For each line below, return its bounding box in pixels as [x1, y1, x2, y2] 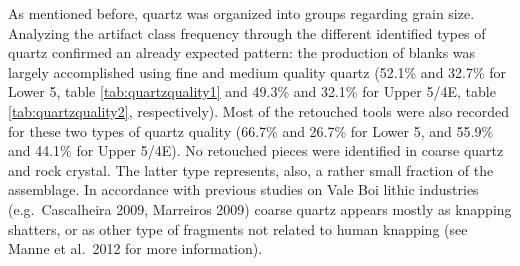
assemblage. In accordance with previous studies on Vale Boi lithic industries [8, 179, 479, 200]
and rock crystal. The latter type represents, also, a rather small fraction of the [8, 159, 494, 180]
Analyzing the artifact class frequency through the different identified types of [8, 22, 486, 43]
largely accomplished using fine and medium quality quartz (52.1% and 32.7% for [8, 61, 507, 82]
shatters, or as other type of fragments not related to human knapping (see [8, 218, 468, 239]
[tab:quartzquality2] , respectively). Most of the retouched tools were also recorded [8, 100, 510, 121]
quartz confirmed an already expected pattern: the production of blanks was [8, 42, 476, 63]
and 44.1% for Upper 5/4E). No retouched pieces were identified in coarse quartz [8, 140, 504, 161]
